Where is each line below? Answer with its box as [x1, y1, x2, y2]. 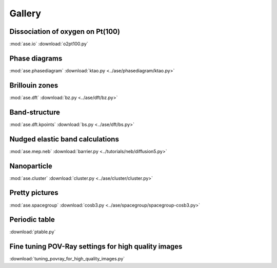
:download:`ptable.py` [9, 229, 56, 235]
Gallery [9, 8, 41, 19]
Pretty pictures [9, 189, 58, 197]
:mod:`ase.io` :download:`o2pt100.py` [9, 41, 88, 47]
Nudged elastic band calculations [9, 135, 119, 143]
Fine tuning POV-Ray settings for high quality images [9, 242, 183, 251]
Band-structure [9, 108, 60, 116]
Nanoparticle [9, 161, 52, 170]
